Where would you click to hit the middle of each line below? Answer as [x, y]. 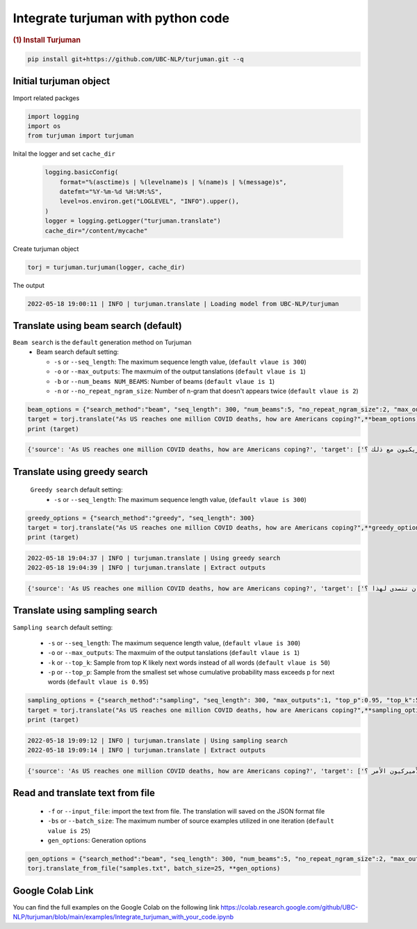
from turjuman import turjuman [81, 136]
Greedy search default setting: [76, 490]
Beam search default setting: [78, 352]
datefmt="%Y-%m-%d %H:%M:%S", [111, 192]
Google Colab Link [53, 890]
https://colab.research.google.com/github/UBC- [289, 907]
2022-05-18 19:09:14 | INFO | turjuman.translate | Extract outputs [147, 750]
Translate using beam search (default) [97, 326]
